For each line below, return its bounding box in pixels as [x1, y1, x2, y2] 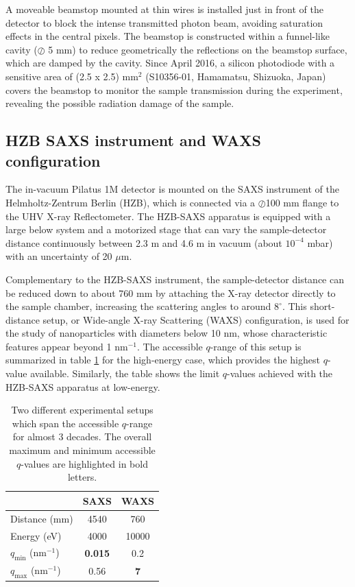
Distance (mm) [10, 511, 73, 525]
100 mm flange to [265, 195, 339, 209]
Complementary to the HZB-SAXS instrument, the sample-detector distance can [5, 272, 345, 286]
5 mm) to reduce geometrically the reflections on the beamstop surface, [48, 42, 347, 56]
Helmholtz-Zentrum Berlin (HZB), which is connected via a [5, 195, 256, 209]
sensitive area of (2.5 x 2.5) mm [5, 69, 138, 83]
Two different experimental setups [11, 403, 154, 417]
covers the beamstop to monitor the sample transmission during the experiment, [5, 82, 343, 97]
